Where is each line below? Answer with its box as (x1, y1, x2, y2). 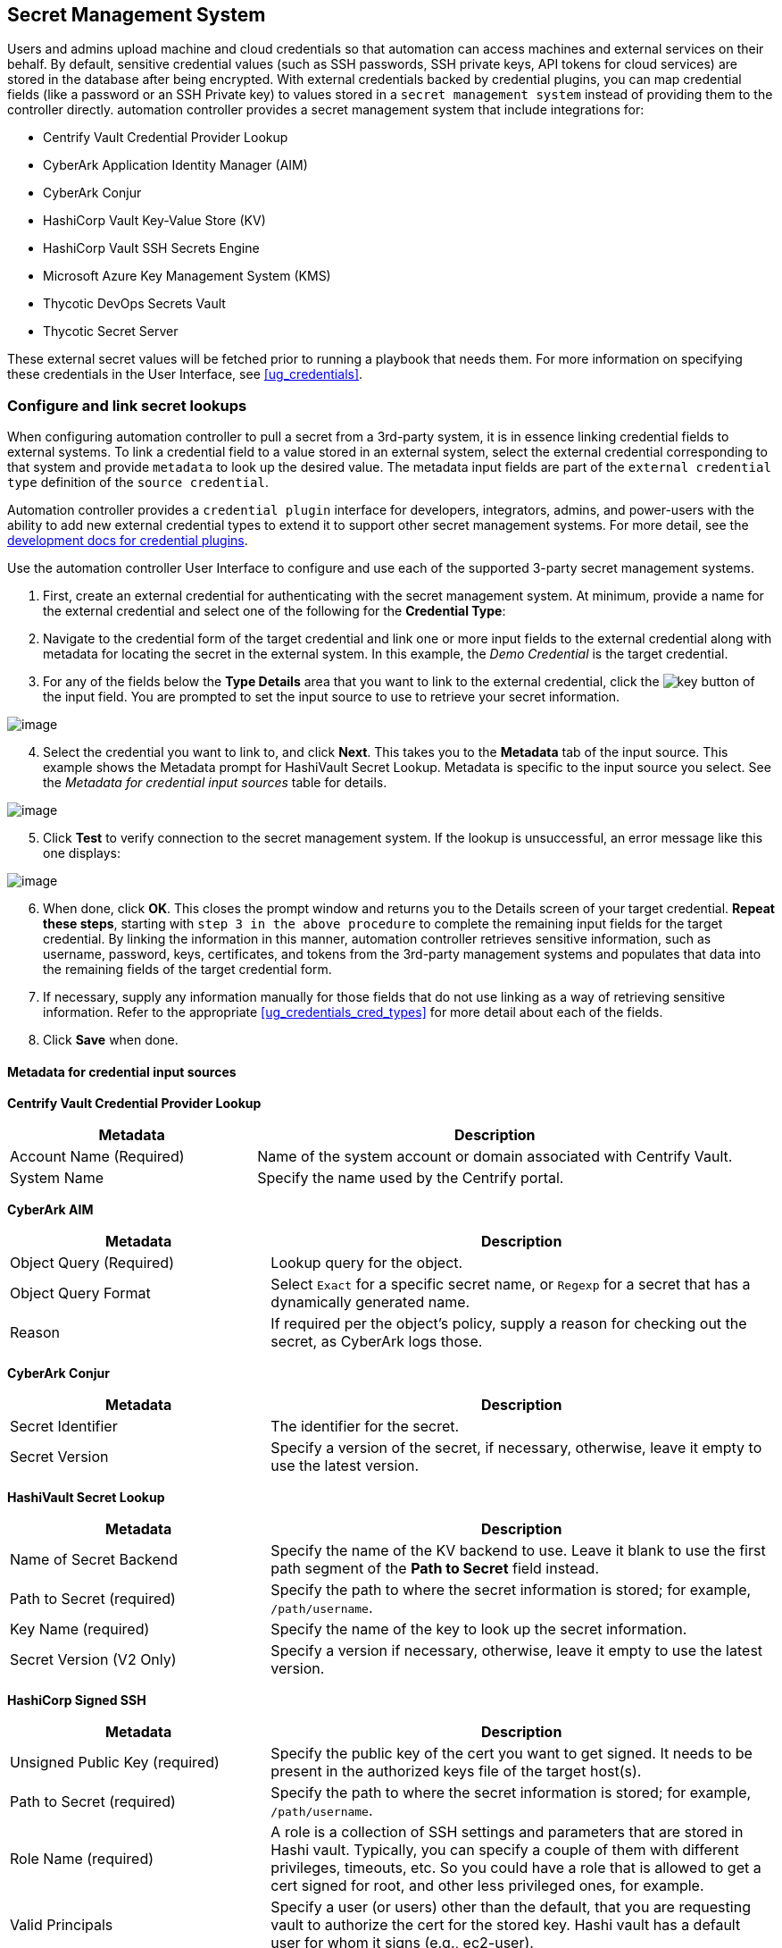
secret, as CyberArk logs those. (270, 1332, 483, 1351)
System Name (10, 1169, 104, 1188)
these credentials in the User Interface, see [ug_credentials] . (7, 366, 363, 382)
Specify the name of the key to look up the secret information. (270, 1620, 687, 1639)
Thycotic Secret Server (43, 323, 179, 340)
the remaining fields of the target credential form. (43, 961, 332, 978)
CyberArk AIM (7, 1202, 94, 1218)
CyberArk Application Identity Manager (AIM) (43, 157, 308, 173)
